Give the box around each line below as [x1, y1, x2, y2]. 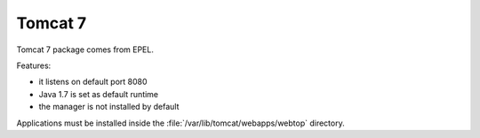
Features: [16, 60, 52, 71]
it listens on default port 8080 [38, 76, 148, 88]
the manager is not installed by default [38, 102, 180, 112]
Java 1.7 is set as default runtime [38, 88, 159, 99]
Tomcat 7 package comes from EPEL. [16, 44, 155, 55]
